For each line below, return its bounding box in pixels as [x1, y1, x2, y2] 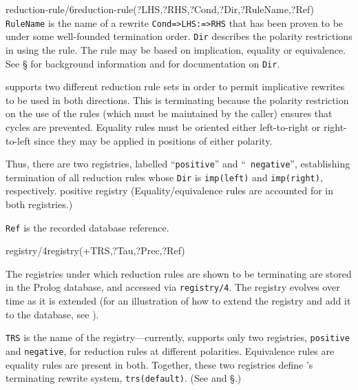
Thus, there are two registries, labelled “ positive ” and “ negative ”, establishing [6, 156, 350, 171]
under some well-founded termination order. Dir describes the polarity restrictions [6, 29, 352, 43]
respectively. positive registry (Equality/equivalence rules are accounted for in [6, 183, 333, 198]
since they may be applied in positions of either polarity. [34, 133, 273, 147]
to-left [6, 133, 31, 147]
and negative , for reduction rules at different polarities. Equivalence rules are [6, 343, 335, 358]
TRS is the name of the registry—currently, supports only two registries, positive [6, 330, 350, 345]
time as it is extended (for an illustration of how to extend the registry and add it [6, 294, 351, 308]
